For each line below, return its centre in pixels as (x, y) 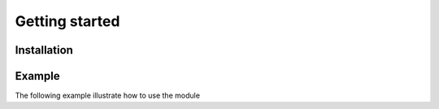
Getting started (67, 21)
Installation (44, 50)
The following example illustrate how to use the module (108, 96)
